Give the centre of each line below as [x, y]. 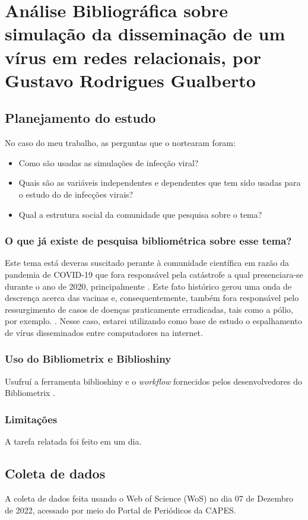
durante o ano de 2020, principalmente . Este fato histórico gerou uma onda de [148, 286]
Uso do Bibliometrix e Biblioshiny [88, 359]
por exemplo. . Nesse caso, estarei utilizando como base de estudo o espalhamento [153, 321]
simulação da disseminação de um [145, 34]
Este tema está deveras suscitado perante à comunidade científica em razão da [147, 263]
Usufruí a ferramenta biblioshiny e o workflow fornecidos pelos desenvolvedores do [153, 381]
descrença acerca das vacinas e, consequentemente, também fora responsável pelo [152, 298]
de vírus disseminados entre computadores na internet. [104, 332]
